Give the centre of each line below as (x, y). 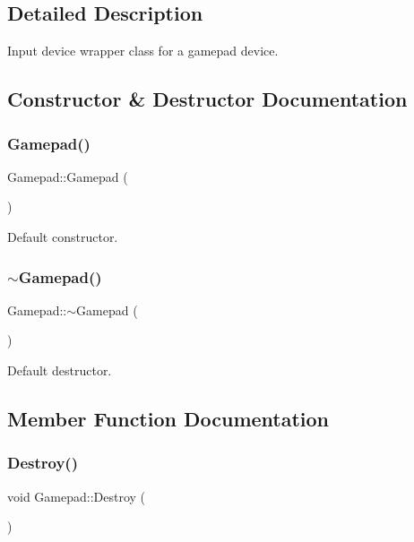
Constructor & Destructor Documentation (207, 99)
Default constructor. (63, 236)
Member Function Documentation (168, 418)
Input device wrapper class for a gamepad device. (143, 51)
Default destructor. (60, 370)
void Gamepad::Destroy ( (77, 496)
